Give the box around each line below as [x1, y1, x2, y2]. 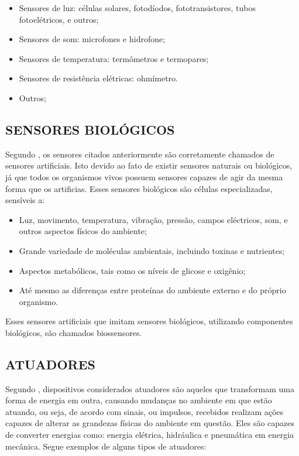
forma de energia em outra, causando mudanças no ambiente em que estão [5, 394, 272, 406]
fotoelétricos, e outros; [19, 13, 99, 25]
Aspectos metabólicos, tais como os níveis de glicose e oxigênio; [19, 264, 246, 276]
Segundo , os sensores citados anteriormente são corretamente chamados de [5, 148, 274, 160]
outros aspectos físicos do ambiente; [19, 225, 147, 237]
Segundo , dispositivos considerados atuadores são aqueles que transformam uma [5, 382, 294, 395]
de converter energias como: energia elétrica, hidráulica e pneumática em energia [5, 428, 294, 441]
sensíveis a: [5, 194, 45, 206]
